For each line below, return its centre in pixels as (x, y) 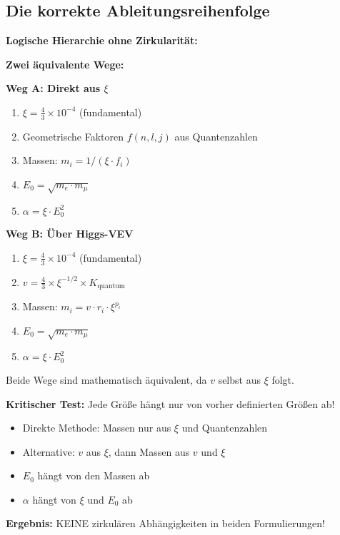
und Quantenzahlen (225, 428)
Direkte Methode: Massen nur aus (97, 428)
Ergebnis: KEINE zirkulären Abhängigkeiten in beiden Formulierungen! (165, 523)
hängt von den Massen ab (94, 475)
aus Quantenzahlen (216, 136)
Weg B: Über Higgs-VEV (70, 234)
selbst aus (239, 379)
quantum (111, 286)
